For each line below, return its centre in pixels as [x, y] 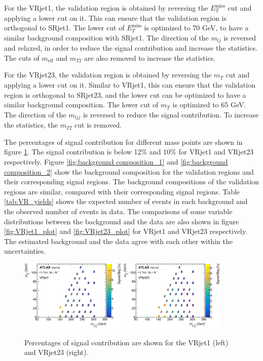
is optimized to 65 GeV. [209, 105]
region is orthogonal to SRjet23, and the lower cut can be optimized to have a [125, 94]
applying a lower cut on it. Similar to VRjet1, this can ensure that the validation [130, 85]
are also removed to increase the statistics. [150, 57]
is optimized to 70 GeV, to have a [196, 28]
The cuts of [22, 57]
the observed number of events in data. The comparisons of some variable [118, 211]
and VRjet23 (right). [57, 352]
